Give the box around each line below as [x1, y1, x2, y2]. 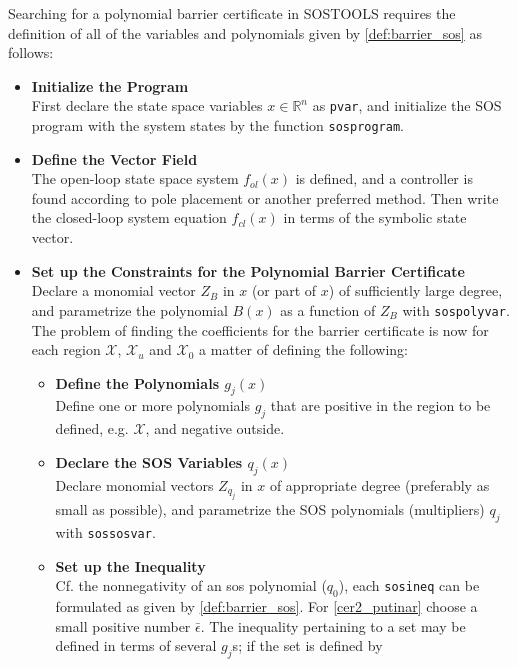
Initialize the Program [31, 75, 189, 96]
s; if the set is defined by [232, 635, 383, 656]
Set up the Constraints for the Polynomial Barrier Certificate [31, 260, 465, 281]
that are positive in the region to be [270, 395, 491, 416]
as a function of [280, 299, 376, 320]
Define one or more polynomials [55, 395, 250, 416]
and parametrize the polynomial [31, 299, 228, 320]
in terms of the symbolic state [283, 207, 467, 228]
